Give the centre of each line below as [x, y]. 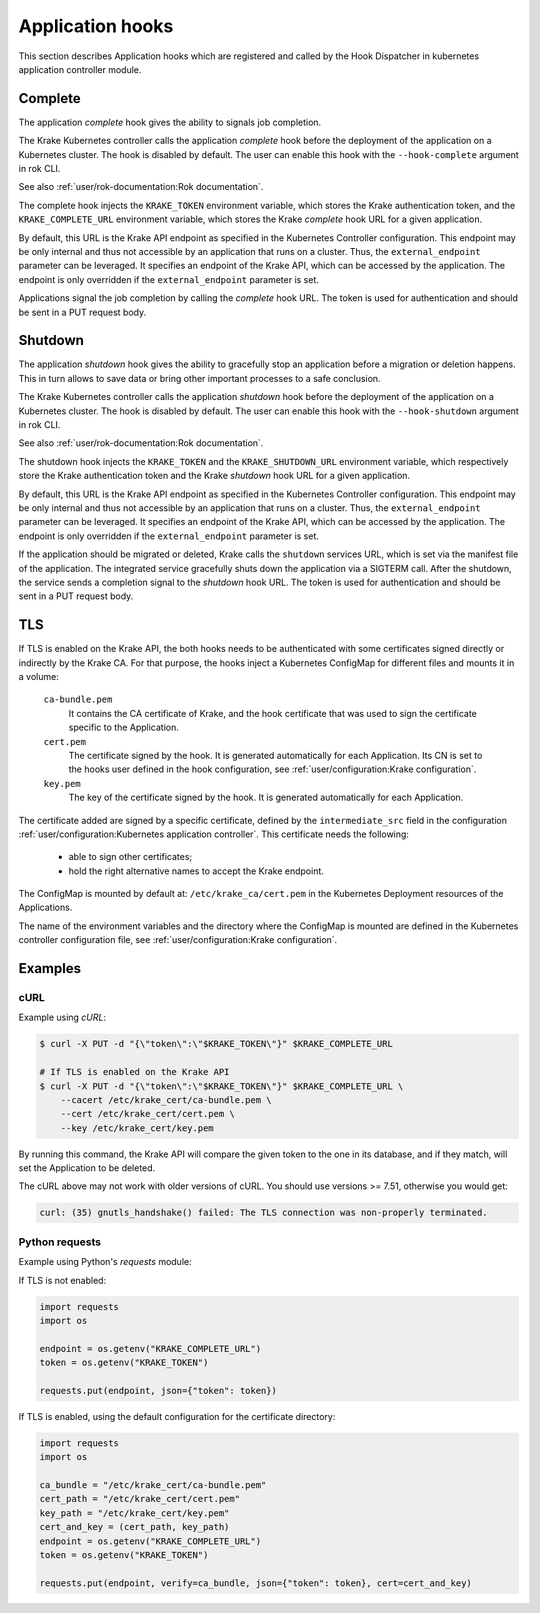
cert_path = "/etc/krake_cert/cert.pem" [139, 1499]
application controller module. [80, 69]
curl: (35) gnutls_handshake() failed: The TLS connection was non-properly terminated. [264, 1213]
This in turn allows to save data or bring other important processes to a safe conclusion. [199, 378]
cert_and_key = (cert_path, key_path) [134, 1527]
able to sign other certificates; [130, 857]
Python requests [60, 1242]
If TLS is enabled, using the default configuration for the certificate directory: [177, 1416]
